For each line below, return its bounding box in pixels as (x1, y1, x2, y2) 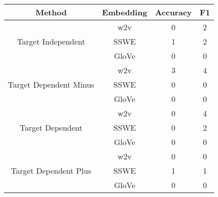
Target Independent (17, 36, 86, 47)
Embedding (102, 6, 147, 18)
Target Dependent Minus (8, 79, 94, 90)
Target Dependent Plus (11, 165, 91, 176)
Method (35, 6, 67, 18)
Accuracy (155, 6, 192, 18)
